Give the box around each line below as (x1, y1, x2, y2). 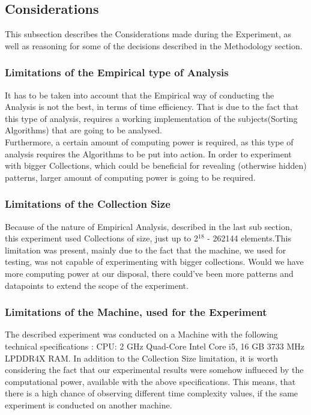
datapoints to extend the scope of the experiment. (5, 279, 189, 291)
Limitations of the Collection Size (5, 196, 171, 211)
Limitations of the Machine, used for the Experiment (5, 304, 267, 320)
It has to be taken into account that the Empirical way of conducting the (5, 88, 274, 101)
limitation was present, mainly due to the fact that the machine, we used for (5, 243, 286, 256)
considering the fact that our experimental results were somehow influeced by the (5, 363, 304, 376)
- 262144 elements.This (207, 232, 291, 244)
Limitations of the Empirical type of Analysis (5, 65, 229, 80)
